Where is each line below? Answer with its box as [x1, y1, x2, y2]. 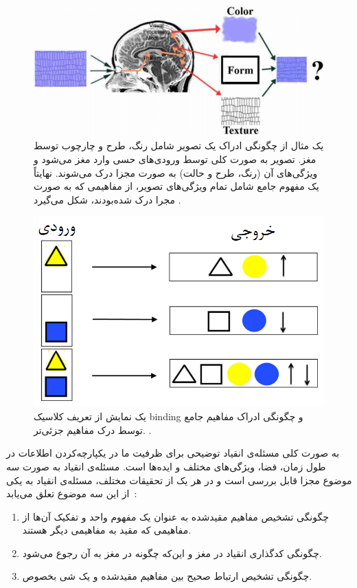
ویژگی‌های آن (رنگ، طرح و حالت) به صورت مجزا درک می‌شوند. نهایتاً [34, 165, 318, 179]
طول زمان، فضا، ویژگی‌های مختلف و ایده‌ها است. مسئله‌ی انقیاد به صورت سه [6, 459, 326, 473]
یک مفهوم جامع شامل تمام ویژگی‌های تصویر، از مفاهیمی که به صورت [34, 179, 319, 193]
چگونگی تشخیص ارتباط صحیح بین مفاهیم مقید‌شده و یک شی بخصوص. [22, 569, 312, 583]
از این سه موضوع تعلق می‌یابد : [6, 486, 137, 501]
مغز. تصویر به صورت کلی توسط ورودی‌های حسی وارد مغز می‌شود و [34, 151, 316, 166]
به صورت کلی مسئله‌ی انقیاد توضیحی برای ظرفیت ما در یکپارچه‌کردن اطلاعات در [6, 446, 340, 460]
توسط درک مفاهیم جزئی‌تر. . [34, 422, 152, 437]
